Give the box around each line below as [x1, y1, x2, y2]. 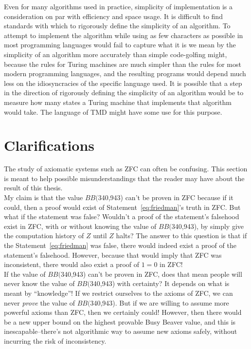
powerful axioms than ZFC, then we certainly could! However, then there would [4, 307, 242, 317]
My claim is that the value [4, 192, 83, 203]
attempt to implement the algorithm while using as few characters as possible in [4, 30, 243, 40]
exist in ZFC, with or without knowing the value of [4, 221, 157, 231]
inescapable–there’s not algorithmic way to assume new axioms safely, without [4, 326, 237, 336]
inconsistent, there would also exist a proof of [4, 259, 140, 269]
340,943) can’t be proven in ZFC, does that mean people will [60, 268, 242, 279]
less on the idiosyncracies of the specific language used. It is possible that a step [4, 78, 242, 88]
